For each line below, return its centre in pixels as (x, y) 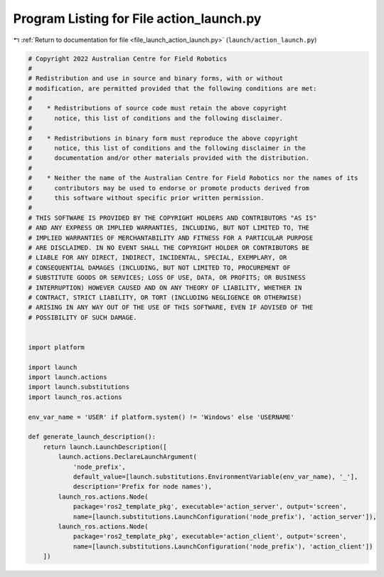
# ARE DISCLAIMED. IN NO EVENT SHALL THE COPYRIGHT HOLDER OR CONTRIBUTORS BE (169, 248)
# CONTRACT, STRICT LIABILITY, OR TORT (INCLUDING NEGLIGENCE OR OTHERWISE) (165, 297)
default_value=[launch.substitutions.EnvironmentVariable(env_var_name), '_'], (215, 476)
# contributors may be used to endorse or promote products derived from (169, 188)
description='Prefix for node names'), (143, 487)
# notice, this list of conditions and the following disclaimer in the (167, 148)
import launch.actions (68, 377)
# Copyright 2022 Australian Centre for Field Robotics (128, 58)
